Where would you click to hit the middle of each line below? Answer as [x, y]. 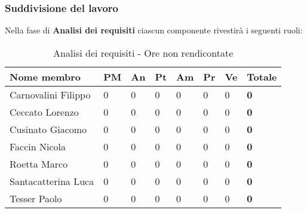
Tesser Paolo [36, 198]
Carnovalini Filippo [50, 94]
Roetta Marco [39, 163]
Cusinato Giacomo [48, 129]
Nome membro [45, 76]
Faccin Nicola [38, 146]
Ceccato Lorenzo [44, 112]
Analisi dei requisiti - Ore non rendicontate [143, 53]
